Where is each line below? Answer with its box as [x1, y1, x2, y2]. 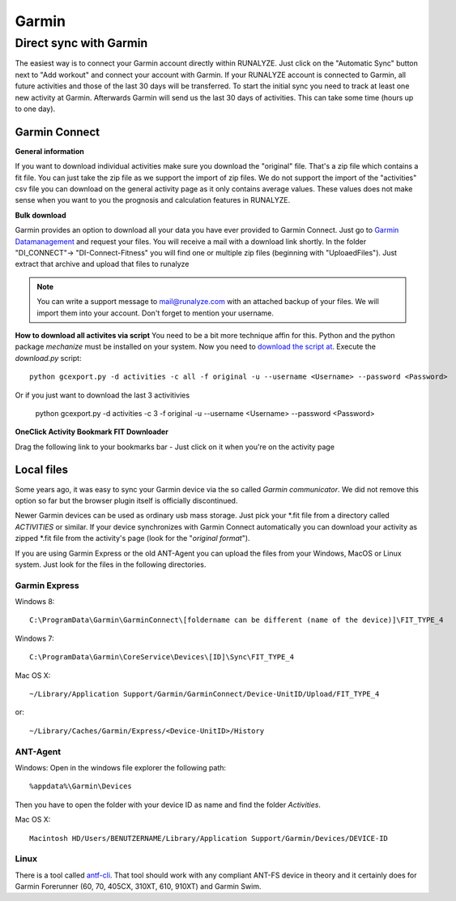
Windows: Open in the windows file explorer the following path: [15, 762, 227, 772]
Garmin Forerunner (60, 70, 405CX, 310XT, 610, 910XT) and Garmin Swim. [15, 882, 262, 891]
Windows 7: [15, 633, 54, 643]
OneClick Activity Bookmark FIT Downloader [15, 427, 169, 437]
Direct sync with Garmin [15, 36, 148, 50]
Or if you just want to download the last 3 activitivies [15, 390, 190, 400]
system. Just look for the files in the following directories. [15, 560, 207, 569]
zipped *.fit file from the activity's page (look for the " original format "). [15, 534, 250, 543]
